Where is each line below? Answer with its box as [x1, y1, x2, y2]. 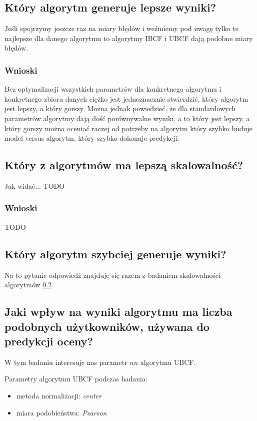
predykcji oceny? [4, 333, 93, 348]
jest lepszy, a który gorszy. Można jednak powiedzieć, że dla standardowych [4, 103, 236, 114]
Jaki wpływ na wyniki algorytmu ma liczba [4, 304, 232, 319]
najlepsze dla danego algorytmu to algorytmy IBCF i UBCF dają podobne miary [4, 33, 253, 43]
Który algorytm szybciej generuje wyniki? [4, 246, 226, 261]
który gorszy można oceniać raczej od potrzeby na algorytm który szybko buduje [4, 123, 252, 133]
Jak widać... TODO [4, 180, 65, 191]
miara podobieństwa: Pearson [16, 407, 107, 417]
